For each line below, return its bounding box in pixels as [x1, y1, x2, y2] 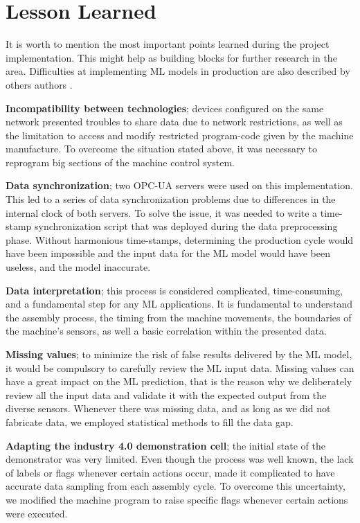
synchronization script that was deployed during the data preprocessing [35, 219, 338, 233]
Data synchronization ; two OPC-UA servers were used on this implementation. [6, 178, 354, 193]
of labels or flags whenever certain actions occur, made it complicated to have [6, 465, 335, 479]
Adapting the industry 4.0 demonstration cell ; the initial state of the [6, 438, 325, 452]
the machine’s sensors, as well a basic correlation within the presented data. [6, 323, 327, 338]
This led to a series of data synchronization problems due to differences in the [6, 192, 336, 206]
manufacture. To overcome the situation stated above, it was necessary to [6, 141, 318, 156]
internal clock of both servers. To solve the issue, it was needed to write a [6, 205, 318, 220]
